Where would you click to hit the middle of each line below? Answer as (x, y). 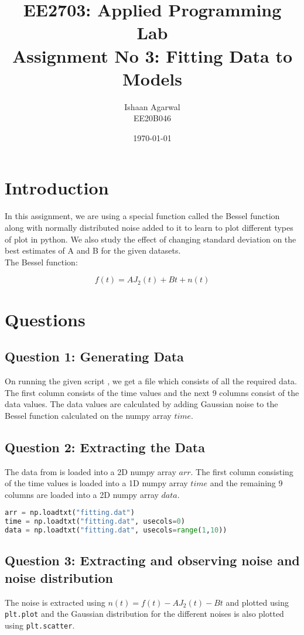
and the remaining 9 (246, 483)
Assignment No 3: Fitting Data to (152, 55)
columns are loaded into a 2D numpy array (82, 494)
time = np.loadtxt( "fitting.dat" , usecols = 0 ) (95, 522)
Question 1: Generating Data (94, 356)
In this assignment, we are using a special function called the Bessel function (142, 216)
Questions (45, 319)
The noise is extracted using (55, 602)
